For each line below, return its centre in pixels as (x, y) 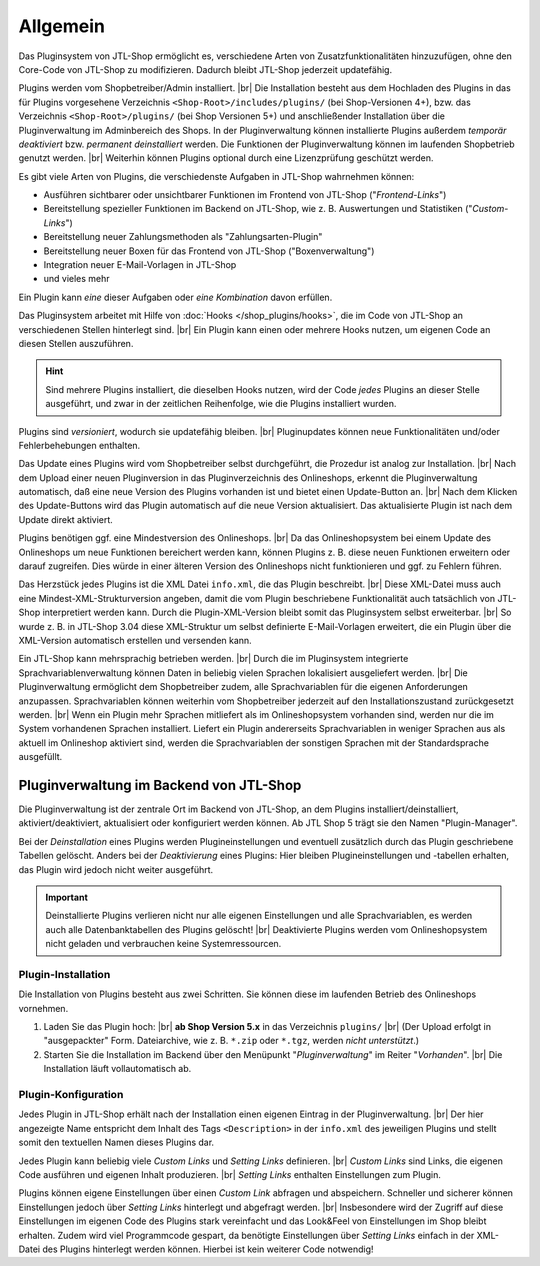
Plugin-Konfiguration (71, 1095)
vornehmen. (43, 1008)
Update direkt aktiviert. (66, 519)
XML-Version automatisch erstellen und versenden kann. (135, 640)
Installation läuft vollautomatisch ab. (117, 1069)
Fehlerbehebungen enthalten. (79, 445)
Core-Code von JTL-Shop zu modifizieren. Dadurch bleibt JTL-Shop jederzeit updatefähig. (205, 69)
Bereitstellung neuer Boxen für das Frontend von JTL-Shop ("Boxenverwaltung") (209, 251)
